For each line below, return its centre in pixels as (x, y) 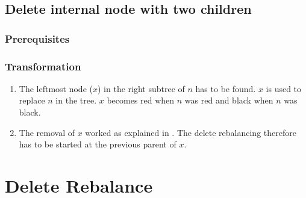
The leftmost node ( (56, 88)
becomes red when (141, 100)
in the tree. (76, 100)
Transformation (43, 66)
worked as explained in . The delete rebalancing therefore (191, 132)
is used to (284, 88)
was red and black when (229, 100)
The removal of (47, 132)
